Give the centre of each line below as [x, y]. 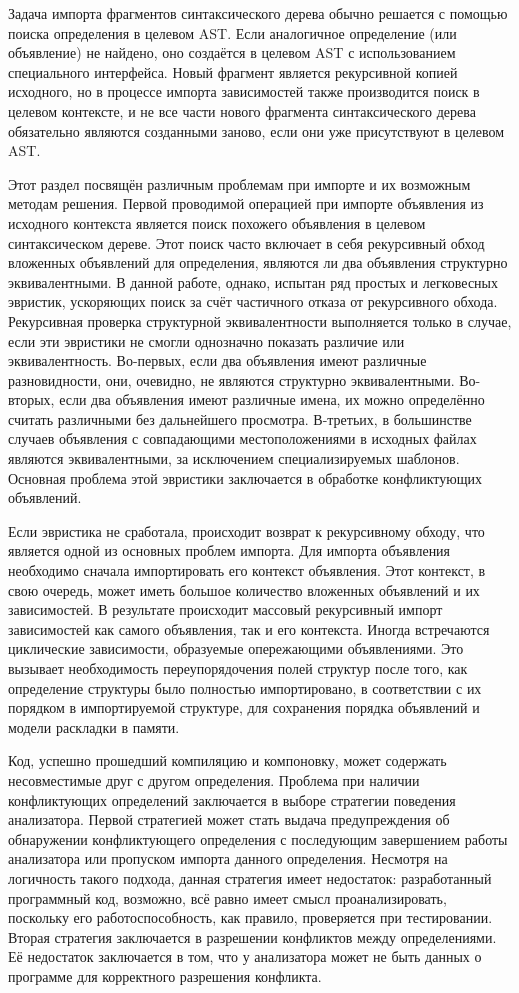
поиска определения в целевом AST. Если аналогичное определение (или [232, 32]
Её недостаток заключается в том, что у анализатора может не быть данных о [245, 956]
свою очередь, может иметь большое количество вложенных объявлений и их [244, 589]
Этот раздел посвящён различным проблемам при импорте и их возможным [239, 183]
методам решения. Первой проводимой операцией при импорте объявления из [246, 203]
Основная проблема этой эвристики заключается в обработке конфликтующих [245, 477]
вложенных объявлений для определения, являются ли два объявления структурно [258, 262]
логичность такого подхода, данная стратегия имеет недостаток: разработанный [250, 877]
